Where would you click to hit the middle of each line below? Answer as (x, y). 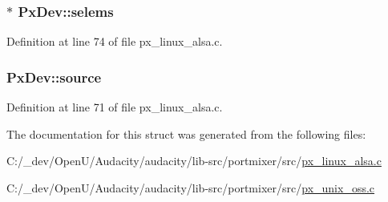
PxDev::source (54, 77)
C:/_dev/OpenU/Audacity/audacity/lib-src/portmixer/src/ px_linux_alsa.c (194, 161)
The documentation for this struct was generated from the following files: (186, 133)
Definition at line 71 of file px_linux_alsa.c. (115, 107)
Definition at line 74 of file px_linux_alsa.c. (115, 41)
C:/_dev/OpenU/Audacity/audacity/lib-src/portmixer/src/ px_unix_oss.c (191, 187)
